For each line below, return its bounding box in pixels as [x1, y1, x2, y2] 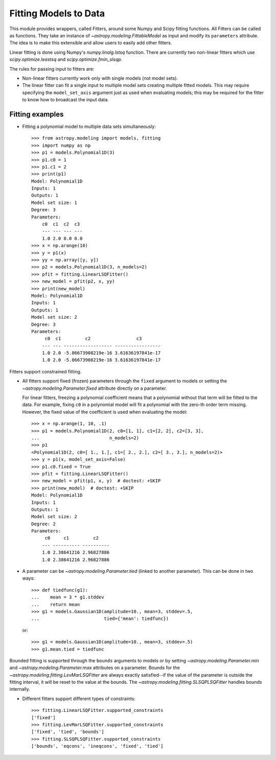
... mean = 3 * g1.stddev [31, 594, 104, 600]
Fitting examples [9, 110, 64, 119]
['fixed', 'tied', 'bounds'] [31, 729, 104, 735]
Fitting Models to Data [9, 8, 105, 19]
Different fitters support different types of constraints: [22, 696, 135, 702]
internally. [9, 686, 31, 692]
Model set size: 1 [31, 199, 78, 206]
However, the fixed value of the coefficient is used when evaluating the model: [22, 409, 188, 415]
